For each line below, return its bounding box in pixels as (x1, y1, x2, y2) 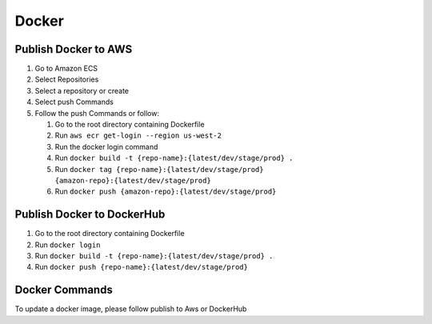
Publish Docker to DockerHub (14, 208, 166, 222)
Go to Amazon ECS (34, 64, 98, 74)
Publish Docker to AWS (14, 42, 133, 56)
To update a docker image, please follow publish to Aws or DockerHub (14, 304, 247, 314)
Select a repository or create (34, 86, 130, 95)
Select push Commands (34, 97, 114, 107)
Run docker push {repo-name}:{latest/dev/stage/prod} (34, 262, 248, 272)
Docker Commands (14, 283, 114, 297)
